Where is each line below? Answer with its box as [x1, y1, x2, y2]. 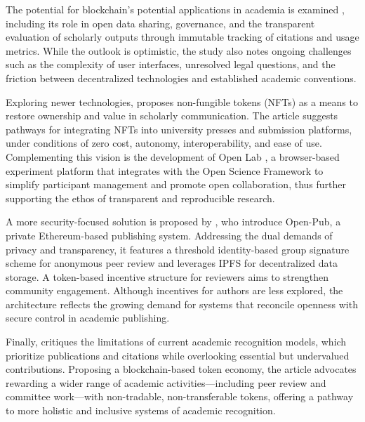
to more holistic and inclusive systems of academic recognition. [6, 403, 276, 418]
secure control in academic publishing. [6, 310, 170, 325]
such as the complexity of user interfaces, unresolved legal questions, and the [6, 57, 336, 72]
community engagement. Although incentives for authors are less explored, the [6, 283, 343, 298]
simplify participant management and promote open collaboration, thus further [6, 177, 346, 192]
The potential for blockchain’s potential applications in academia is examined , [6, 2, 345, 16]
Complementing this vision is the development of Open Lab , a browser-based [6, 149, 340, 164]
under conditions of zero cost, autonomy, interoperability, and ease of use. [6, 136, 322, 150]
